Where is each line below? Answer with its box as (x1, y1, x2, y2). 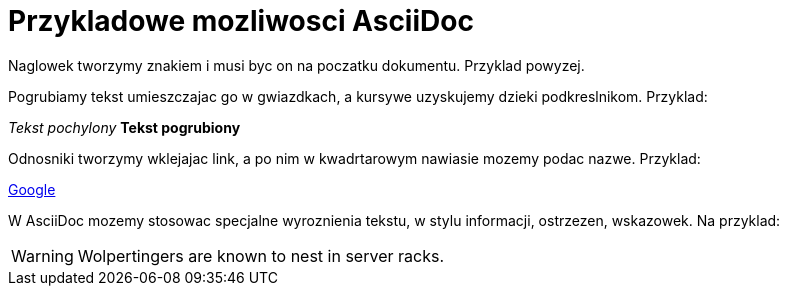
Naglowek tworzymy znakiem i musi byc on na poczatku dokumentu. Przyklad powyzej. (8, 56, 585, 74)
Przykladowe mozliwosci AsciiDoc (8, 4, 474, 38)
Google (8, 180, 56, 198)
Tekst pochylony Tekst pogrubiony (8, 118, 241, 136)
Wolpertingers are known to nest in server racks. (77, 245, 444, 266)
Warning (11, 245, 74, 266)
